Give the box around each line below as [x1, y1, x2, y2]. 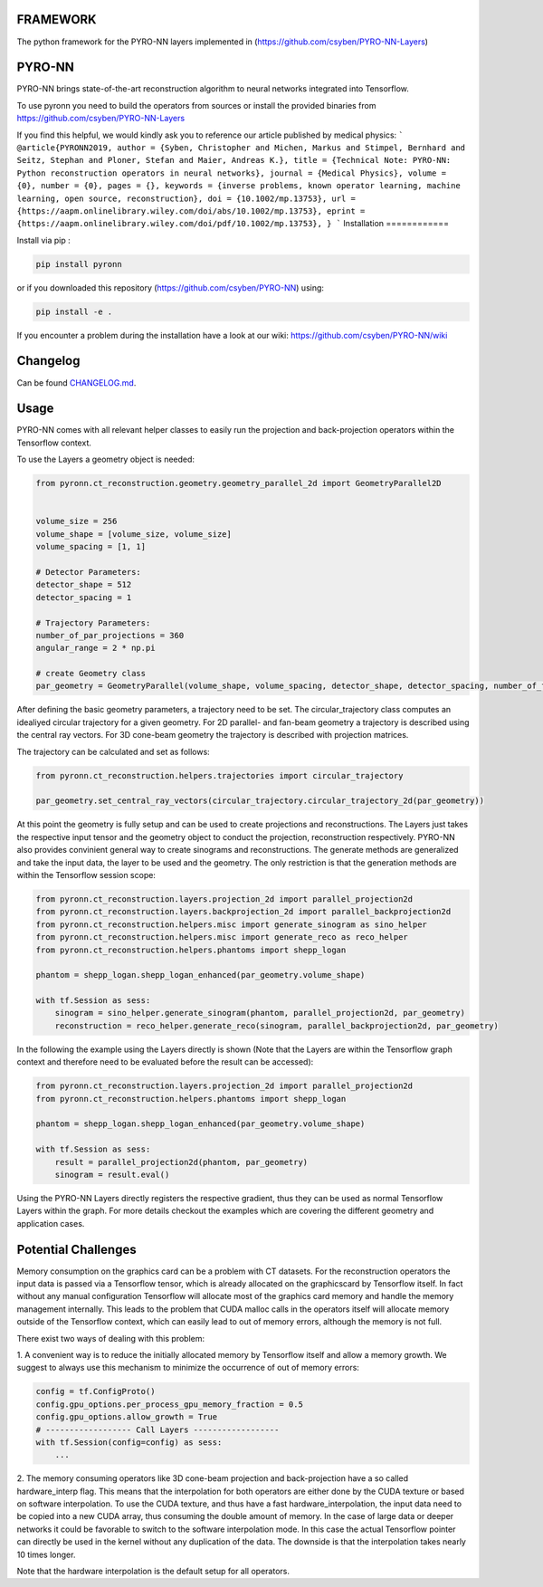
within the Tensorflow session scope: [16, 869, 156, 880]
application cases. [16, 1218, 85, 1228]
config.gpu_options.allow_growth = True [35, 1412, 217, 1422]
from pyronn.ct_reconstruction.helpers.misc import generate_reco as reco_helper [35, 932, 409, 942]
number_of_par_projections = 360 [35, 630, 185, 640]
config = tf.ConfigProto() [35, 1386, 156, 1397]
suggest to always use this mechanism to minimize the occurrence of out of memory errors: [16, 1362, 359, 1373]
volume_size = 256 [35, 516, 118, 527]
